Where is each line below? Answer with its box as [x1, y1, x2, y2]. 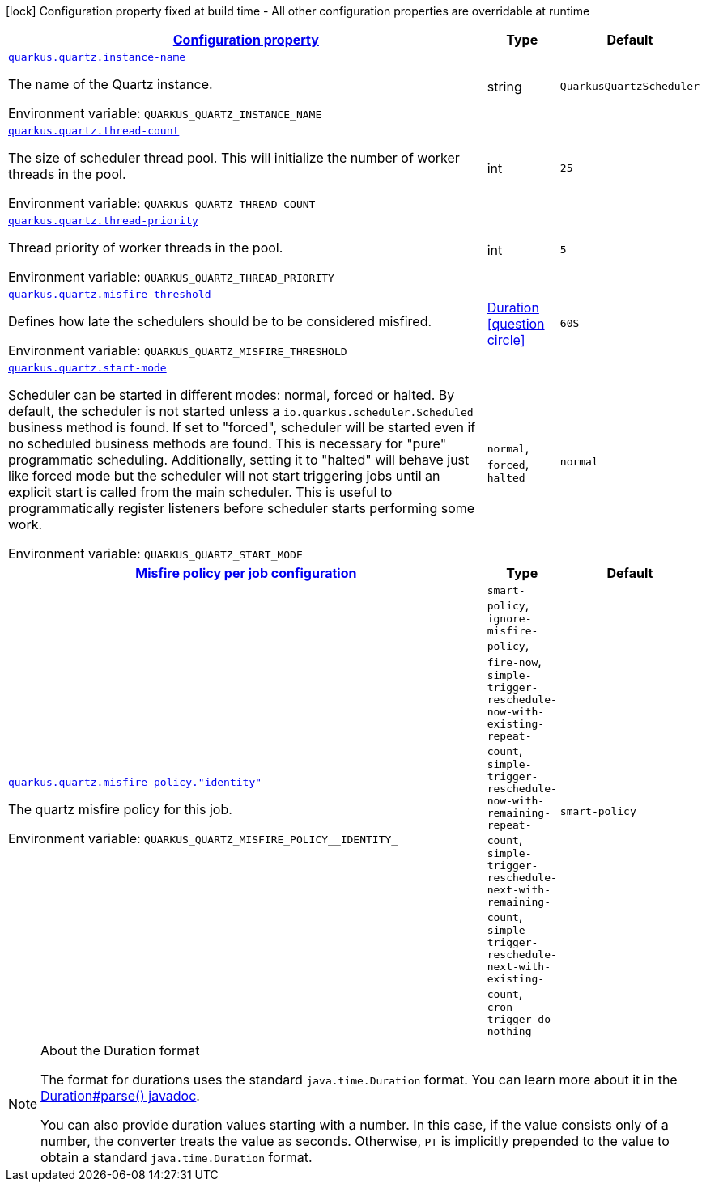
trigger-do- [487, 1013, 557, 1025]
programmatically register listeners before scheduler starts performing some [8, 500, 475, 516]
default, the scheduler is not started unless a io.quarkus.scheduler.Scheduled [8, 403, 474, 419]
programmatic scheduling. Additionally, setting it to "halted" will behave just [8, 452, 470, 468]
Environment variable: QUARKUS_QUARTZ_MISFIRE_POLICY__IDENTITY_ [8, 829, 398, 846]
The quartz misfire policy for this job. [8, 800, 232, 817]
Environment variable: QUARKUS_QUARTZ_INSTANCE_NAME [8, 105, 322, 121]
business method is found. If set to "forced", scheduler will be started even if [8, 419, 476, 435]
